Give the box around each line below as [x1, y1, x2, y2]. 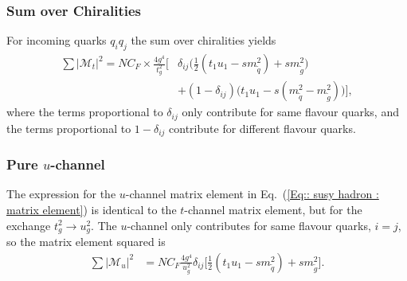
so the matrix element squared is [6, 233, 166, 250]
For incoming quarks [6, 32, 107, 49]
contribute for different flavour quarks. [169, 119, 356, 136]
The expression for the [6, 185, 116, 202]
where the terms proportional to [6, 103, 163, 120]
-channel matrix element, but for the [184, 201, 362, 218]
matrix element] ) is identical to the [6, 201, 177, 218]
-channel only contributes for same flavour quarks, [127, 217, 371, 233]
